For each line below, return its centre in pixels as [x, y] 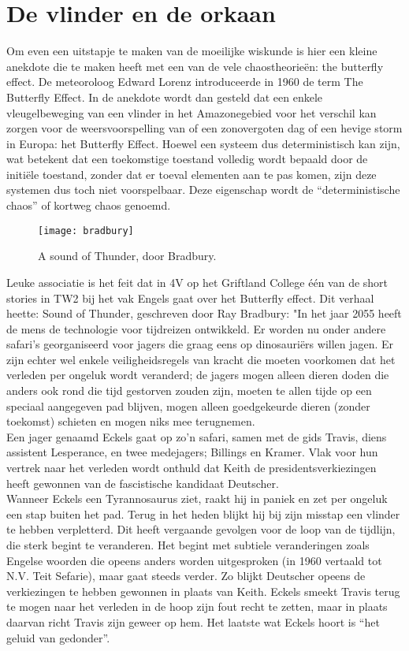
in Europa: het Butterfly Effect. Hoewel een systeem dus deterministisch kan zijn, [203, 143]
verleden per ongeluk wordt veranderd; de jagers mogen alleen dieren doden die [198, 375]
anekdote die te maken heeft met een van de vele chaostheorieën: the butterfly [195, 66]
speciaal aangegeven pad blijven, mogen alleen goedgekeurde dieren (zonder [188, 405]
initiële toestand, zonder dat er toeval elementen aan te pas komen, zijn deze [191, 174]
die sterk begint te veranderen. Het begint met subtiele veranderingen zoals [188, 545]
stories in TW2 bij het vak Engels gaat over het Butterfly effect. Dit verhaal [190, 298]
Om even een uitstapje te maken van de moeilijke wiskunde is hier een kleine [192, 51]
